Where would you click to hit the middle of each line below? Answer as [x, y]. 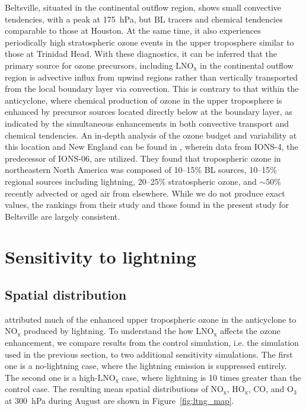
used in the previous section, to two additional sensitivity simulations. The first [149, 354]
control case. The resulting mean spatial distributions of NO [114, 389]
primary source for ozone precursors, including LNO [99, 65]
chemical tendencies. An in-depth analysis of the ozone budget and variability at [151, 135]
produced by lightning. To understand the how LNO [119, 331]
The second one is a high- [51, 377]
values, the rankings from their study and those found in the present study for [147, 205]
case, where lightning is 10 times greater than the [211, 377]
